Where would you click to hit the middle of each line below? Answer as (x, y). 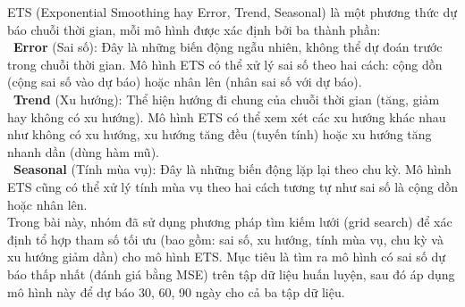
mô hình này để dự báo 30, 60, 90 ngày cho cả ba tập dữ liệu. (176, 291)
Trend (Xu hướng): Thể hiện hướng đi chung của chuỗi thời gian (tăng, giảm (227, 99)
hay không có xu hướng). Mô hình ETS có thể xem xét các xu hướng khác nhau (227, 116)
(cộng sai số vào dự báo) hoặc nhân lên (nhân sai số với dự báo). (185, 82)
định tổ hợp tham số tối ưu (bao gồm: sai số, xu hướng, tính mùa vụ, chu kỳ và (225, 239)
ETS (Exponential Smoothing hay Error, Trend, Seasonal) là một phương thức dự (232, 12)
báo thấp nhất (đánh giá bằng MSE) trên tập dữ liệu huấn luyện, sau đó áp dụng (231, 274)
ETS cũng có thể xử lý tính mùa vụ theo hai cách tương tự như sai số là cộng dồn (232, 186)
